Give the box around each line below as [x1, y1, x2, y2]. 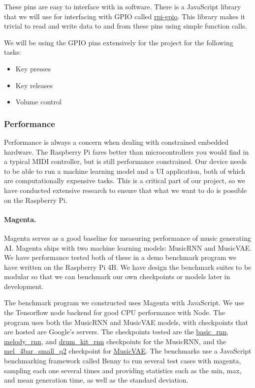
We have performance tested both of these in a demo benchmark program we [4, 252, 237, 262]
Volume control [15, 97, 62, 107]
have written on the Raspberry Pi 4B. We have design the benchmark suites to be [4, 261, 252, 272]
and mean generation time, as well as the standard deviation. [4, 375, 189, 385]
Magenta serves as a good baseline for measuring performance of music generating [4, 232, 251, 243]
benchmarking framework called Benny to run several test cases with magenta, [4, 356, 241, 366]
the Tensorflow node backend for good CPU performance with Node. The [4, 307, 225, 318]
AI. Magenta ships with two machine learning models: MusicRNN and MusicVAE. [4, 242, 252, 253]
